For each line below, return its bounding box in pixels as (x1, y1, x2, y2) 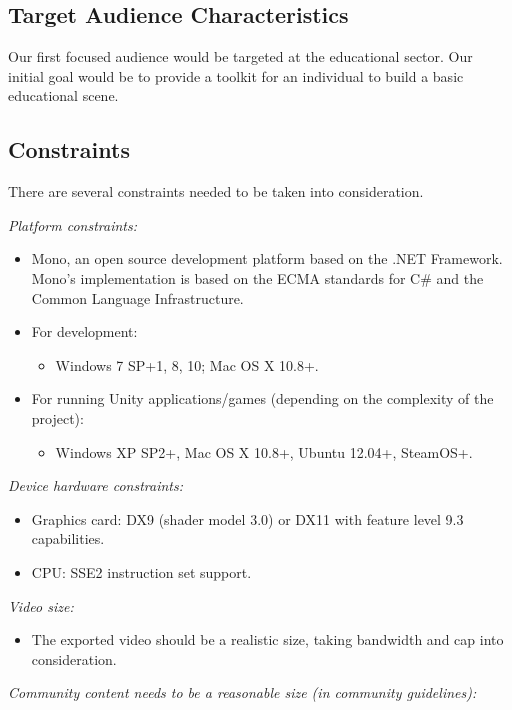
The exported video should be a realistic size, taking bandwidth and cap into (31, 629, 504, 650)
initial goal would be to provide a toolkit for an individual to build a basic (8, 65, 464, 86)
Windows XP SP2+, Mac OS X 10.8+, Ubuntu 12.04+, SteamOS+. (55, 441, 473, 462)
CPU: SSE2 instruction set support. (31, 561, 252, 582)
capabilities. (31, 528, 105, 549)
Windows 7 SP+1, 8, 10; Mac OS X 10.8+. (55, 354, 319, 375)
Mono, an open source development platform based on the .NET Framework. (31, 248, 503, 269)
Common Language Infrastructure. (31, 287, 244, 308)
